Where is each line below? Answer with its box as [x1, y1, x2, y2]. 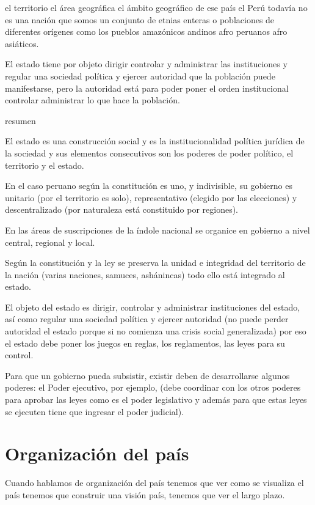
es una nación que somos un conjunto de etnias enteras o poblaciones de [5, 13, 275, 26]
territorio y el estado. [5, 158, 84, 171]
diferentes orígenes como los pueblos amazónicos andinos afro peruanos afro [5, 25, 288, 38]
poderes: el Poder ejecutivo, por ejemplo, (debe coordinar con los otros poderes [5, 381, 301, 394]
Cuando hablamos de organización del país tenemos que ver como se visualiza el [5, 476, 304, 489]
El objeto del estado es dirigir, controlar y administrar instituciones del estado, [5, 300, 300, 313]
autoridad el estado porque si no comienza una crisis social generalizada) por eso [5, 325, 306, 337]
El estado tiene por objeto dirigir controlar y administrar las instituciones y [5, 57, 288, 70]
